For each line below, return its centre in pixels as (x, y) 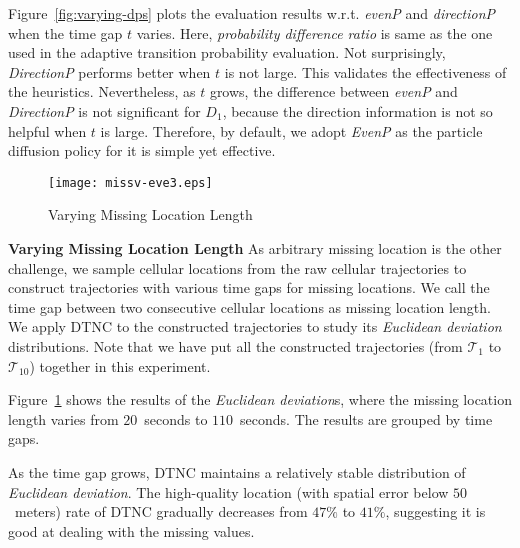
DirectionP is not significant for (104, 110)
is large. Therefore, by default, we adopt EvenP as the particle (291, 130)
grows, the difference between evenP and (333, 91)
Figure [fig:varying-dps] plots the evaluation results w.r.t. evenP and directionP (252, 13)
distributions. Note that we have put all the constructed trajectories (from (235, 345)
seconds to (176, 418)
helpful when (47, 130)
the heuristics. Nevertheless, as (102, 91)
